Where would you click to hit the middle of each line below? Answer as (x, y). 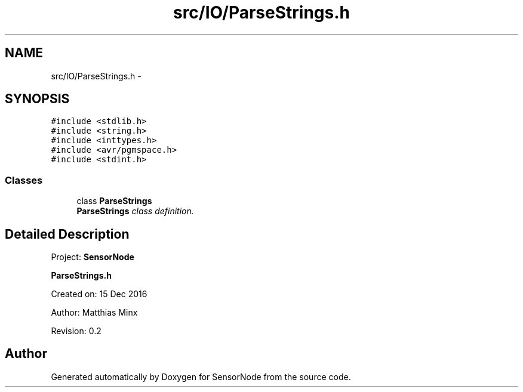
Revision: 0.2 (76, 331)
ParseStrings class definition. (135, 211)
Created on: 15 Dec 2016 (99, 294)
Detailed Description (67, 234)
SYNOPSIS (37, 99)
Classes (24, 180)
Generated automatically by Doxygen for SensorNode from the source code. (201, 376)
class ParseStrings (114, 201)
